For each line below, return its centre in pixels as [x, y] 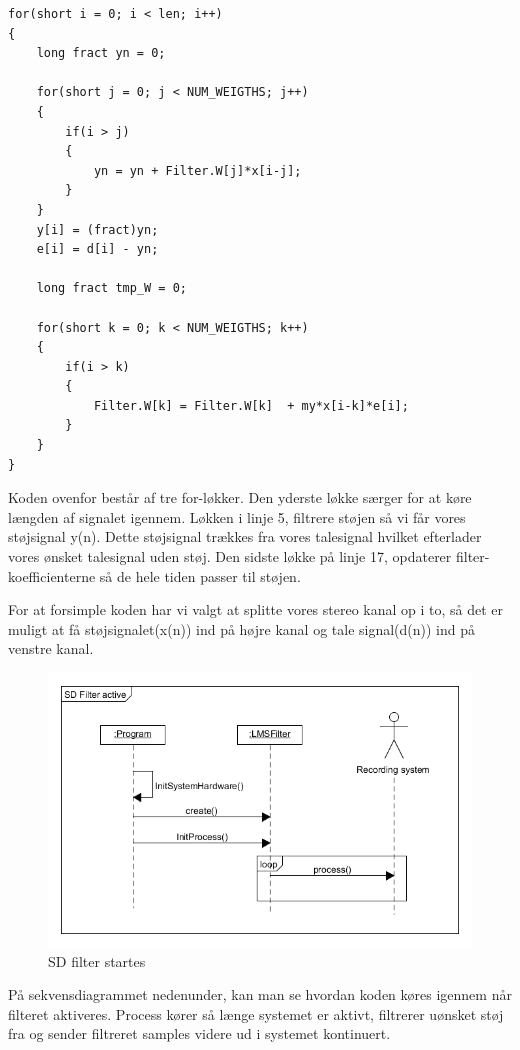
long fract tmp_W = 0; [111, 288]
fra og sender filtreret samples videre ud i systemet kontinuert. [199, 1033]
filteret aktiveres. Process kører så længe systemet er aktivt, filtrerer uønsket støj [256, 1013]
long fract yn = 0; [101, 53]
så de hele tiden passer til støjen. [200, 575]
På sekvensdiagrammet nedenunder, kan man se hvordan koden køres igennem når [260, 994]
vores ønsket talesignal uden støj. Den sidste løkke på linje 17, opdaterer [230, 556]
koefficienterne [52, 575]
